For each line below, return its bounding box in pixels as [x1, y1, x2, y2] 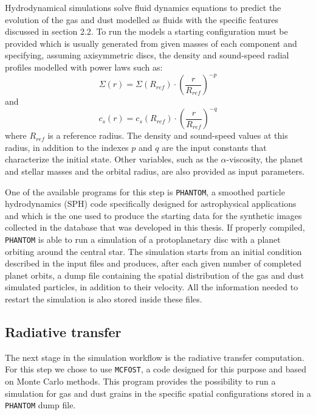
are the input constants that [162, 141, 267, 153]
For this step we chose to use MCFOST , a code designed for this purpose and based [5, 363, 307, 375]
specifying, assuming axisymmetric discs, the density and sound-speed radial [5, 49, 289, 61]
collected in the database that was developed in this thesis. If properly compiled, [5, 221, 305, 234]
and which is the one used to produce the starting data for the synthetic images [5, 209, 302, 221]
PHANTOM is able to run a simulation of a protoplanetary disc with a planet [5, 232, 281, 245]
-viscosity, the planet [226, 153, 303, 166]
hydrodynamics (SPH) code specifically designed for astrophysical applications [5, 197, 297, 210]
